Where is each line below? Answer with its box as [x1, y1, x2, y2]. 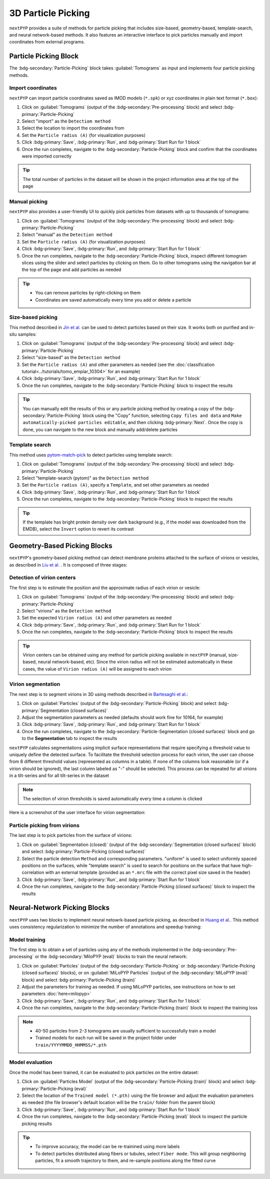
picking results [21, 1120, 52, 1126]
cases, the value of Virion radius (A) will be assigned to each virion [22, 665, 172, 672]
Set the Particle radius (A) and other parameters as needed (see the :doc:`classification [21, 361, 215, 367]
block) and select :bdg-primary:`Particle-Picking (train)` [21, 976, 136, 982]
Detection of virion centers [9, 574, 76, 581]
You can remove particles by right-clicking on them [35, 290, 141, 296]
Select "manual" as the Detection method [21, 231, 112, 237]
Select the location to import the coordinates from [21, 125, 124, 131]
